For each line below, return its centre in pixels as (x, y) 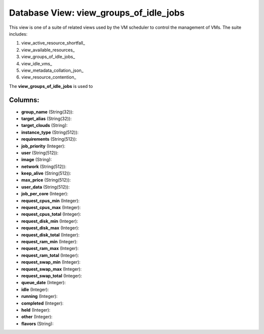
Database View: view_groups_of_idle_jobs (97, 13)
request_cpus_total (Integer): (51, 214)
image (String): (37, 160)
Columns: (24, 100)
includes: (18, 34)
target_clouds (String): (44, 125)
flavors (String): (37, 324)
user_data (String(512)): (45, 187)
